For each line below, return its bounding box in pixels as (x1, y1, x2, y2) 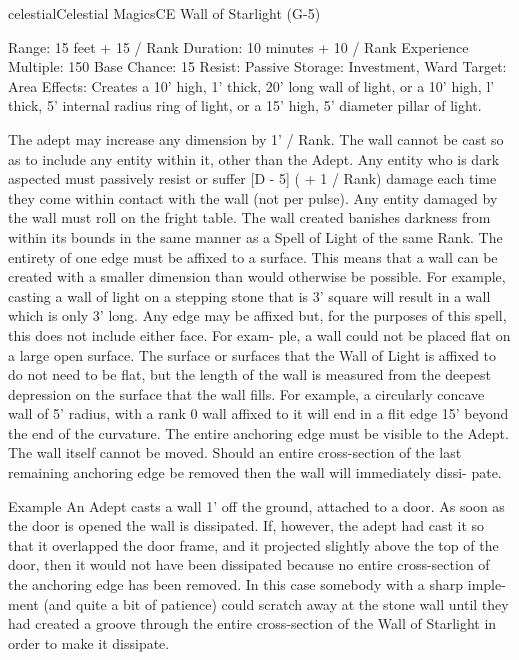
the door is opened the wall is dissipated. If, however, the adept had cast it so (8, 515, 485, 536)
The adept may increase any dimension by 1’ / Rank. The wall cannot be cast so (8, 128, 504, 149)
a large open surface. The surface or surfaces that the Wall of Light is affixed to (8, 344, 497, 365)
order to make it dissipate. (8, 632, 170, 653)
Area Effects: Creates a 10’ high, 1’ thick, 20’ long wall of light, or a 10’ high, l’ (8, 75, 495, 96)
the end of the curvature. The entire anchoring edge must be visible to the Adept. (8, 422, 509, 443)
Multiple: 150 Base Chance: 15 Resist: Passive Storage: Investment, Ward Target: (8, 56, 507, 77)
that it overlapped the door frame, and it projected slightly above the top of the (8, 534, 499, 555)
